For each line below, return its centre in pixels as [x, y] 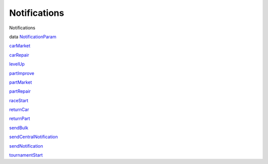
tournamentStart [26, 155]
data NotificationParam [33, 37]
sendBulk [19, 128]
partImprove [22, 73]
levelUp [17, 64]
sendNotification [26, 146]
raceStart [19, 100]
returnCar [19, 109]
